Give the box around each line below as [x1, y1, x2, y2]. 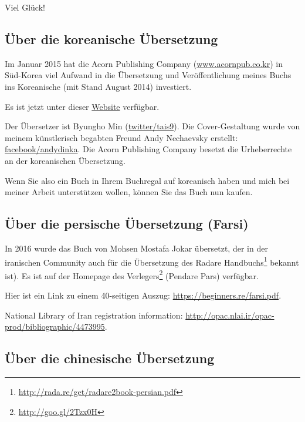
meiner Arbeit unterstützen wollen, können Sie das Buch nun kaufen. [5, 186, 253, 198]
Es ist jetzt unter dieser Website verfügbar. [5, 100, 160, 112]
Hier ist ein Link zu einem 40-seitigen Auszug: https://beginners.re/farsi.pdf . [5, 289, 282, 302]
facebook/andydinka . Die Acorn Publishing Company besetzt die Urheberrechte [5, 143, 292, 155]
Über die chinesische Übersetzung [5, 349, 215, 367]
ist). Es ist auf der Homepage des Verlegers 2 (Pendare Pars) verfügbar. [5, 267, 259, 282]
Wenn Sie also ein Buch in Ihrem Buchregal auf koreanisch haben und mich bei [5, 174, 290, 186]
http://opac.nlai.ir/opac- [185, 309, 274, 321]
